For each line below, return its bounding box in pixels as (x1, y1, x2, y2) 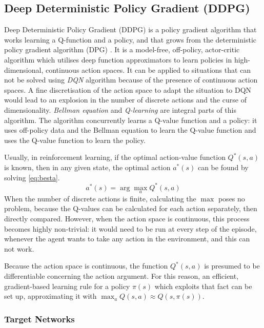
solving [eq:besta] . (4, 172, 60, 182)
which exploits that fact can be (154, 280, 252, 291)
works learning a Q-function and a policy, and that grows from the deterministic (4, 34, 257, 45)
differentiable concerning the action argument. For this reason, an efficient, (4, 270, 239, 281)
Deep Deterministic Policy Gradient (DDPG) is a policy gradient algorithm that (4, 24, 257, 35)
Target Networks (4, 312, 75, 325)
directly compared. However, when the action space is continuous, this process (4, 213, 250, 224)
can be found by (197, 161, 249, 172)
